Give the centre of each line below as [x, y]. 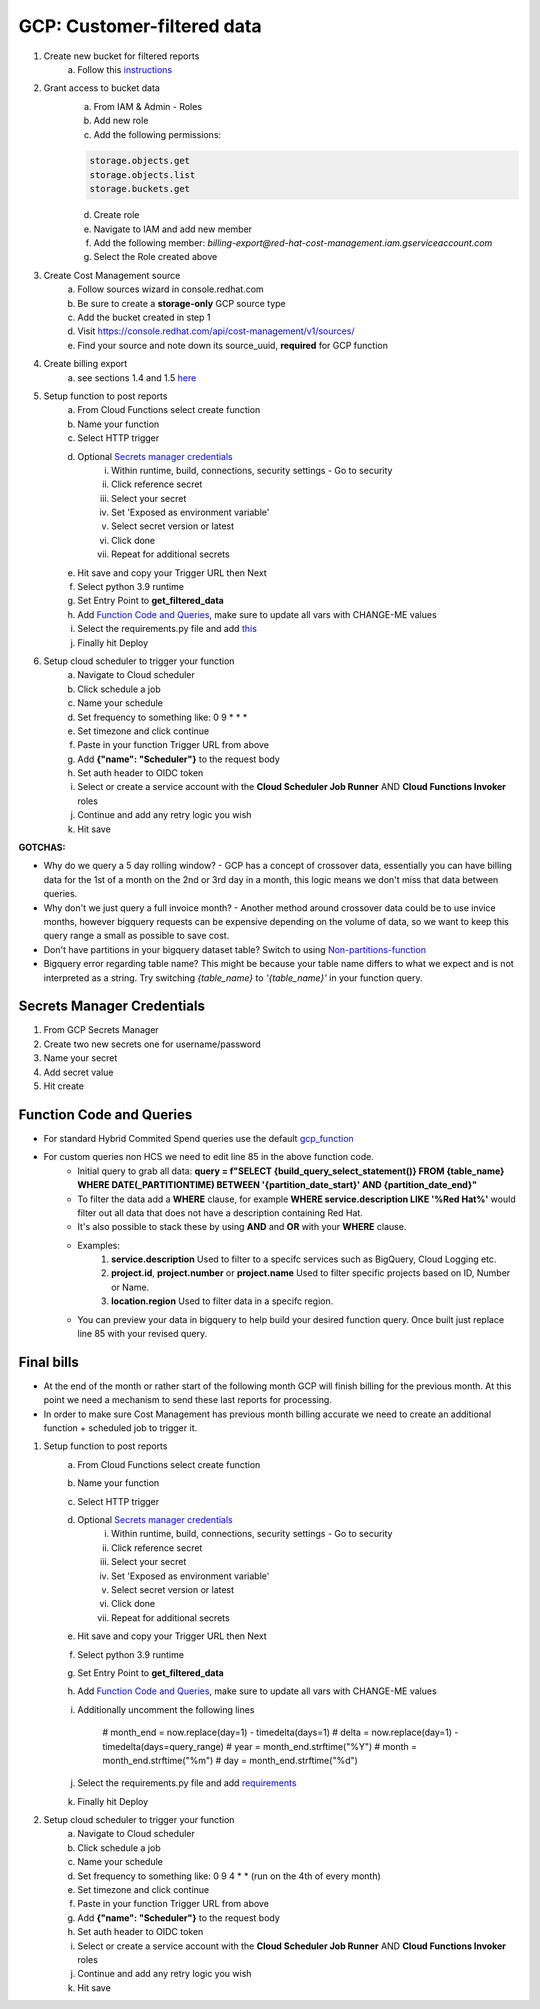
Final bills [49, 1361]
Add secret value [78, 1072]
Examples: [98, 1245]
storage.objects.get [139, 161]
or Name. [130, 1287]
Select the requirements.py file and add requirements [187, 1783]
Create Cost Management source [112, 275]
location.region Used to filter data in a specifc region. [222, 1301]
